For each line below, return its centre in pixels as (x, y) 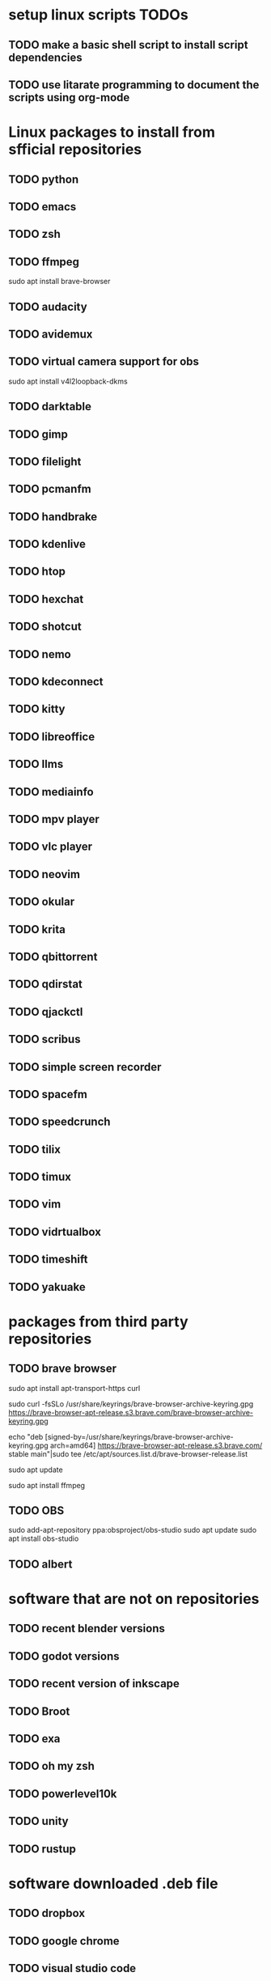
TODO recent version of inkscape (94, 1684)
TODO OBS (36, 1511)
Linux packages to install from (112, 132)
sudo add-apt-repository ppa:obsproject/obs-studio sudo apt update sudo (133, 1530)
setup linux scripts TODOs (98, 15)
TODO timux (40, 1177)
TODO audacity (48, 306)
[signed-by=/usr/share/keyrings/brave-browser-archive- (140, 1436)
